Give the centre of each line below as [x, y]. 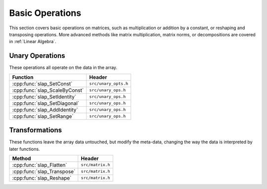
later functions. [24, 149]
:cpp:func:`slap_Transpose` [44, 171]
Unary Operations [37, 56]
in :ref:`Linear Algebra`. [33, 42]
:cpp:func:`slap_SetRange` [43, 116]
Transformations [36, 130]
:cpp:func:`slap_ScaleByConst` [48, 90]
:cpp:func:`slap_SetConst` [42, 83]
